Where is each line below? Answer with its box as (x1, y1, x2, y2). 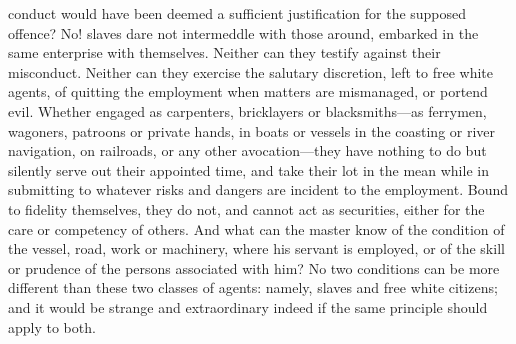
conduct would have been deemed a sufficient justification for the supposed (8, 3, 467, 23)
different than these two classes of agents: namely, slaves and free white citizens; (8, 277, 498, 298)
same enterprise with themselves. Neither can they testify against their (8, 42, 441, 63)
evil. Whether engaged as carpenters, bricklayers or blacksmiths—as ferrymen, (8, 100, 487, 121)
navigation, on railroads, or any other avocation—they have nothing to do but (8, 140, 487, 161)
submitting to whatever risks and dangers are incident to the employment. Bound (8, 179, 508, 200)
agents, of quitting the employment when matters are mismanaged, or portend (8, 81, 488, 102)
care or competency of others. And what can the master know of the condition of (8, 218, 505, 239)
